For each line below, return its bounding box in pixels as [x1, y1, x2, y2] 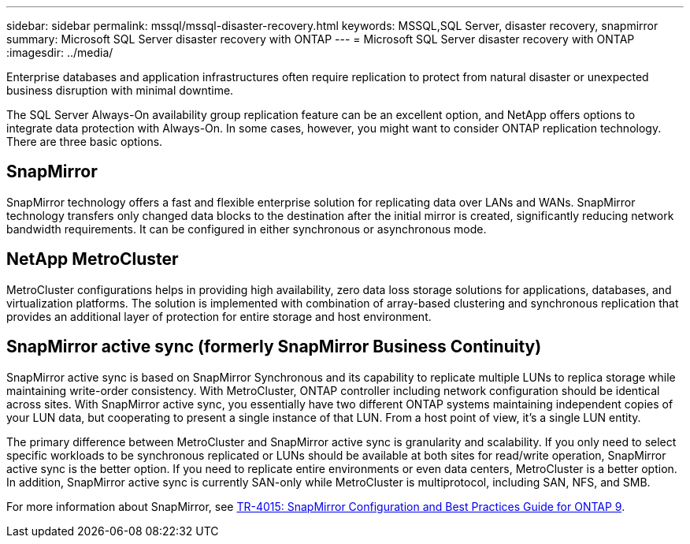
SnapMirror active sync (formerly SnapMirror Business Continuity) [6, 337, 542, 357]
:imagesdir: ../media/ [6, 46, 113, 59]
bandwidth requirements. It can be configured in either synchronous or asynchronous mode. [6, 222, 487, 236]
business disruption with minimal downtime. [6, 84, 234, 97]
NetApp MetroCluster [6, 249, 179, 270]
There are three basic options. [6, 135, 163, 148]
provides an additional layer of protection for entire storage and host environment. [6, 309, 432, 323]
